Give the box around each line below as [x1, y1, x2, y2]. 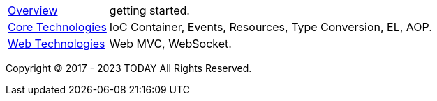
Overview [8, 3, 58, 17]
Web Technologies [8, 37, 105, 50]
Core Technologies [8, 20, 107, 34]
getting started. [109, 3, 190, 17]
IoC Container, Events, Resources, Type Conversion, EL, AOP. [109, 20, 432, 34]
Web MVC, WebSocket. [109, 37, 232, 50]
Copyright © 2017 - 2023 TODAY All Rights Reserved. [6, 62, 252, 74]
